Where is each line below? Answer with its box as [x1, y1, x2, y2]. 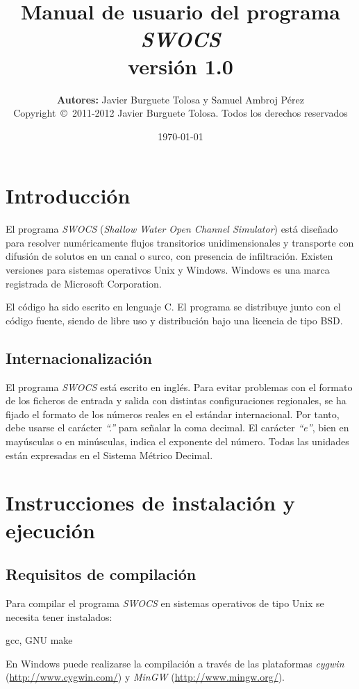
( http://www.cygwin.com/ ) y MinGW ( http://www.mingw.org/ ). [6, 670, 285, 684]
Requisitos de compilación [6, 563, 197, 585]
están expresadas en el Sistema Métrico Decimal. [6, 447, 213, 462]
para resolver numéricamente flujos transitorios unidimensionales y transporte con [6, 235, 354, 249]
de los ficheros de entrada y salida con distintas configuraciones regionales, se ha [6, 393, 347, 408]
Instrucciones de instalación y [6, 488, 295, 517]
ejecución [6, 515, 95, 544]
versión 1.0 [128, 51, 233, 80]
